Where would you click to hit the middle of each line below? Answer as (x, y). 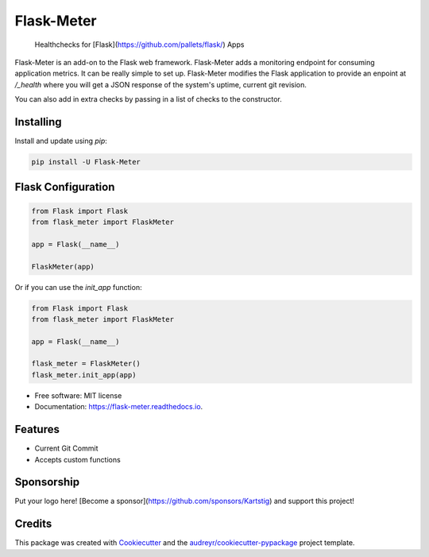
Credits (33, 524)
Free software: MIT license (78, 395)
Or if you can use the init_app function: (78, 287)
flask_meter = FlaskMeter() (86, 364)
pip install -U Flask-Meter (86, 162)
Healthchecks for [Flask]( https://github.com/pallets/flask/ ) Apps (139, 44)
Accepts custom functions (77, 459)
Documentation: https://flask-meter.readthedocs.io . (119, 407)
